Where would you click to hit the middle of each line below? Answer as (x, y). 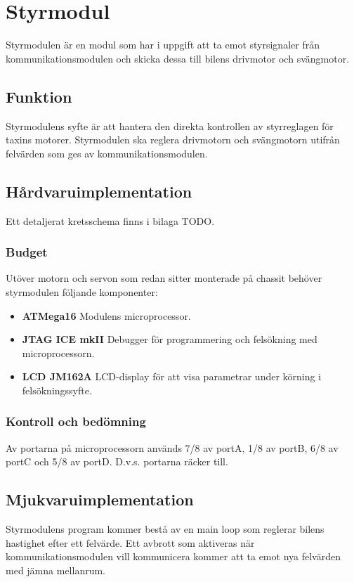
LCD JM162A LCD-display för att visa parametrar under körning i (172, 376)
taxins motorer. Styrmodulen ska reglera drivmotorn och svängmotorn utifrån (173, 140)
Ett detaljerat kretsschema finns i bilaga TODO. (110, 220)
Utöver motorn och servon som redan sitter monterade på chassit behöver (164, 278)
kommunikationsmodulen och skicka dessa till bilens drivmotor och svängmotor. (178, 58)
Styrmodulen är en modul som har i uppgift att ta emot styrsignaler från (163, 45)
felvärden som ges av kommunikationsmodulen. (107, 153)
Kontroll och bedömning (76, 421)
